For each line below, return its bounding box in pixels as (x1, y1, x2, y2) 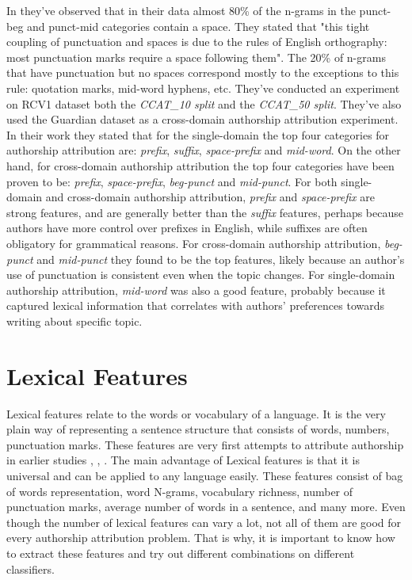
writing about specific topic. (6, 312, 143, 329)
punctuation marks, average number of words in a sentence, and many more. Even (6, 498, 406, 515)
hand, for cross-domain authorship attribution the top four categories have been (6, 157, 395, 174)
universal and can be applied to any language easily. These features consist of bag (6, 467, 403, 483)
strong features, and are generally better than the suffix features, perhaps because (6, 204, 403, 220)
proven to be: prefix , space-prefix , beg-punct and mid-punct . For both (6, 173, 338, 189)
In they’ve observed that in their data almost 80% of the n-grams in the (6, 2, 356, 18)
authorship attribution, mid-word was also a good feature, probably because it (6, 281, 386, 298)
